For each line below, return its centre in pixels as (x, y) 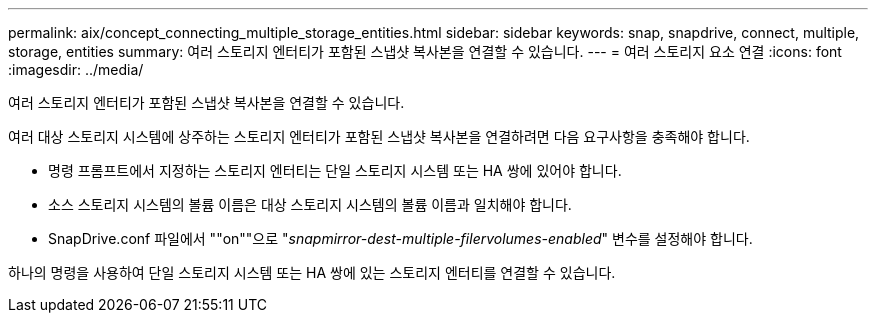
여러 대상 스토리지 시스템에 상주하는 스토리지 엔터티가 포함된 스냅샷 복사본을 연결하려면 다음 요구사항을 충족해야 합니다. (379, 136)
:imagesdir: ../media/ (76, 69)
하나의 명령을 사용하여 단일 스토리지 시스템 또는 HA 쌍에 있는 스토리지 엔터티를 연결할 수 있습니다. (312, 272)
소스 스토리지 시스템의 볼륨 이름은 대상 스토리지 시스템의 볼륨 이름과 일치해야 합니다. (310, 204)
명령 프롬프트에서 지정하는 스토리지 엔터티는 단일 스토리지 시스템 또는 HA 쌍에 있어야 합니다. (335, 170)
